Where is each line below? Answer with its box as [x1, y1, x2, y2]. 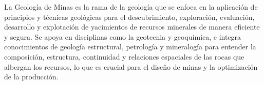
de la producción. [4, 71, 59, 82]
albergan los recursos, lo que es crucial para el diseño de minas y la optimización [4, 61, 258, 72]
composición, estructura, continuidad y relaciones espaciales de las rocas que [4, 51, 244, 62]
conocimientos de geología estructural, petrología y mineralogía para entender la [4, 41, 256, 52]
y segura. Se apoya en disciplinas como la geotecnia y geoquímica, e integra [4, 31, 241, 42]
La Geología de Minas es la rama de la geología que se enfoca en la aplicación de [4, 2, 258, 12]
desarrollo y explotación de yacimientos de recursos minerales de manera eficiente [4, 21, 260, 32]
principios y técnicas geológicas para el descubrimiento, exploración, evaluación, [4, 11, 255, 22]
